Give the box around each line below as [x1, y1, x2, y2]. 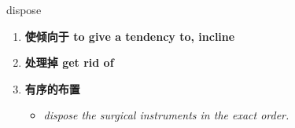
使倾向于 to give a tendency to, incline [24, 27, 235, 44]
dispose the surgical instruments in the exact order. [43, 107, 289, 123]
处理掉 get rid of [24, 54, 114, 71]
